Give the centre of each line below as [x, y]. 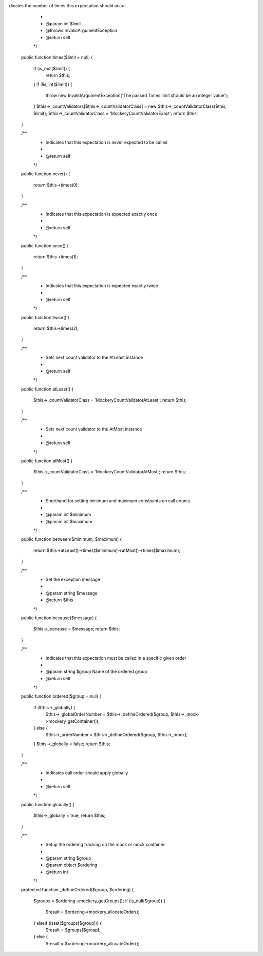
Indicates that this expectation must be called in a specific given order [116, 658]
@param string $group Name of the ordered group [96, 671]
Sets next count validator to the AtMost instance [94, 429]
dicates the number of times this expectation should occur [67, 6]
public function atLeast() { [47, 389]
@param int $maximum [69, 521]
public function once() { [45, 245]
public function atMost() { [47, 461]
